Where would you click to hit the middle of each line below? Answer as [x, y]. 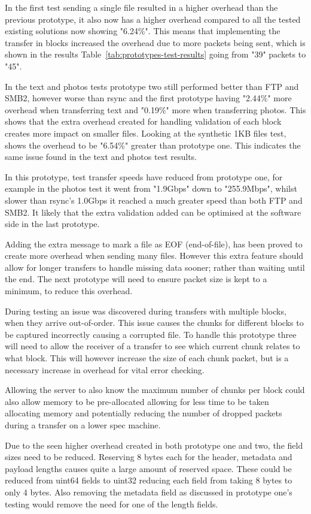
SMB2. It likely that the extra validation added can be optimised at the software [153, 212]
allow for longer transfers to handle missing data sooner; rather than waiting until [155, 267]
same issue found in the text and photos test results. [101, 157]
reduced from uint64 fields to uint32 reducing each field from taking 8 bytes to [149, 480]
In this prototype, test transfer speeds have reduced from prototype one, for [144, 176]
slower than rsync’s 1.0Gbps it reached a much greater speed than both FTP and [154, 200]
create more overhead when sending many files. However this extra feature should [154, 256]
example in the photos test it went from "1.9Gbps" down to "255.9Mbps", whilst [151, 188]
